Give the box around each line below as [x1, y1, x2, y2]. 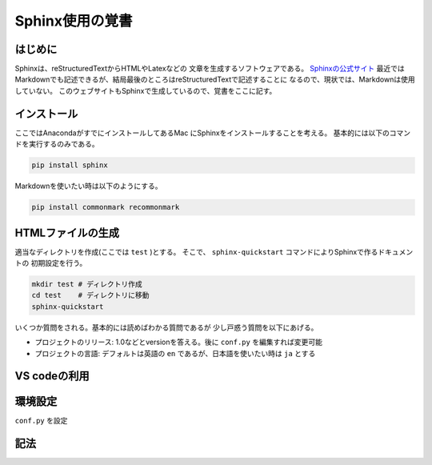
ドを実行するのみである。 [14, 139, 99, 149]
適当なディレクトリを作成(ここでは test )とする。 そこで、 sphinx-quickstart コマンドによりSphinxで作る [14, 247, 378, 256]
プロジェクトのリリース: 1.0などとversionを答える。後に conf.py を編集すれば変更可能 [34, 337, 323, 347]
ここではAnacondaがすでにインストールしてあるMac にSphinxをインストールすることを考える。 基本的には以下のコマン [14, 128, 411, 138]
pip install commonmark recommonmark [31, 202, 180, 212]
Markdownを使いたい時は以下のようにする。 [14, 181, 162, 191]
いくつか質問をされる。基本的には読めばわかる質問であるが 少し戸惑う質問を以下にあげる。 [14, 323, 318, 332]
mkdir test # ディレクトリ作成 [31, 279, 143, 288]
